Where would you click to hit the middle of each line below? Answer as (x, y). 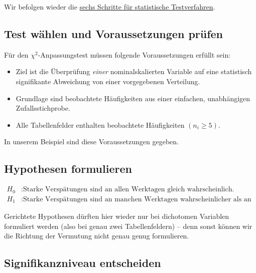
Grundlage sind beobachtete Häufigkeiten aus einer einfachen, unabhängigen (133, 98)
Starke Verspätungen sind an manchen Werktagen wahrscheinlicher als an (137, 199)
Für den (16, 54)
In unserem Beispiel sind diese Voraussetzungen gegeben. (91, 142)
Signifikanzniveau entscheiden (83, 263)
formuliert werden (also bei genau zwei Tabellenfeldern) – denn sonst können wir (128, 226)
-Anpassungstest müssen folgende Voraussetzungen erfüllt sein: (134, 54)
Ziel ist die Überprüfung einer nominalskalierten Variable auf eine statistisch (134, 71)
